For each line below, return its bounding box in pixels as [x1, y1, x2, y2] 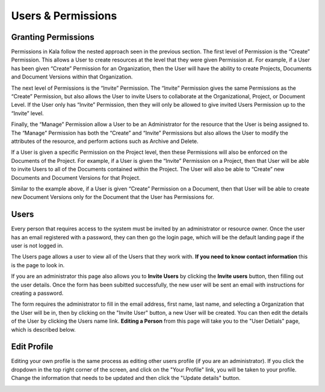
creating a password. [11, 289, 64, 297]
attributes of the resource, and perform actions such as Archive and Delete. [11, 138, 199, 145]
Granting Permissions [11, 32, 94, 42]
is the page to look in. [11, 261, 65, 268]
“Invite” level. [11, 109, 45, 117]
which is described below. [11, 326, 76, 333]
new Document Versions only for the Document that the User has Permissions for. [11, 194, 214, 201]
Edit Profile [11, 341, 54, 352]
